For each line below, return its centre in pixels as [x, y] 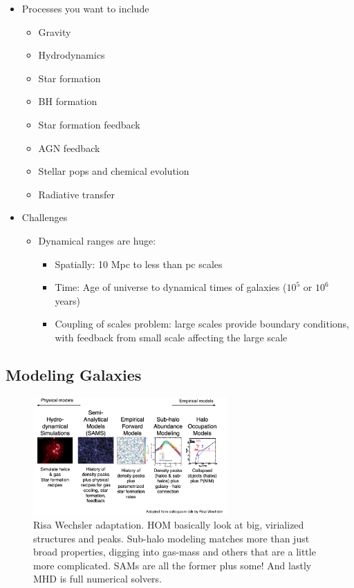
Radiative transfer [77, 194]
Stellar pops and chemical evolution [114, 171]
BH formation [68, 101]
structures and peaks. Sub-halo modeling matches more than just [171, 538]
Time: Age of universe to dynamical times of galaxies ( [171, 287]
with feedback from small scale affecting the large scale [171, 337]
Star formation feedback [89, 124]
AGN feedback [69, 148]
